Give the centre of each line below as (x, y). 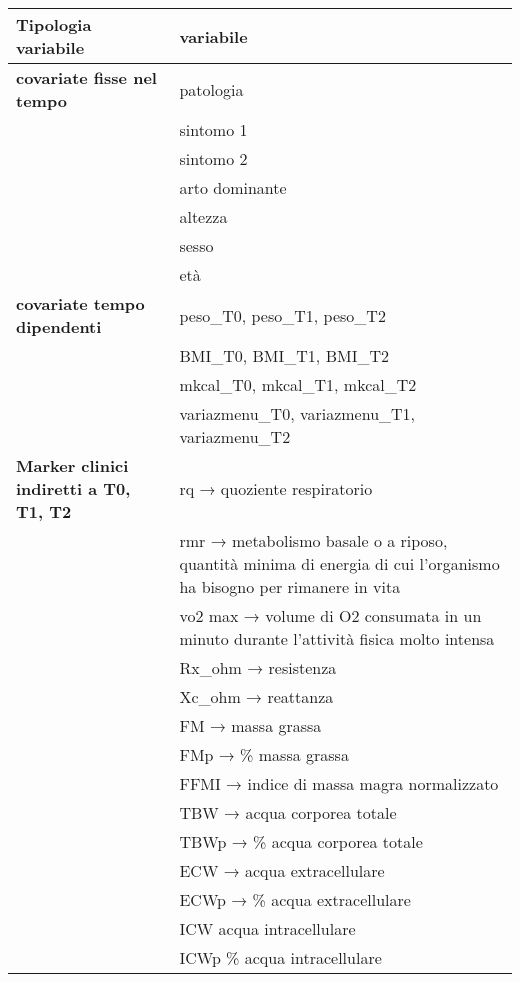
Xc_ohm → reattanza (256, 696)
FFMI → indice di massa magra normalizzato (339, 783)
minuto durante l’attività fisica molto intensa (337, 638)
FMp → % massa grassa (264, 754)
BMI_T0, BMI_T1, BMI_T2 (284, 355)
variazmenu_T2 (235, 436)
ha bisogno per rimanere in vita (290, 586)
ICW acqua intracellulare (267, 928)
